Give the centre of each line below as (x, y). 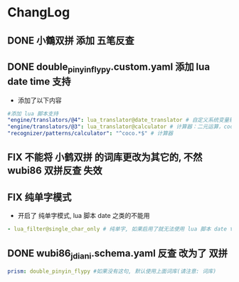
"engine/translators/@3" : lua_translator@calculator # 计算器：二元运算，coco (122, 127)
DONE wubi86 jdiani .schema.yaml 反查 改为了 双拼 (118, 254)
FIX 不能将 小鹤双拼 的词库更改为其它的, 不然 (105, 157)
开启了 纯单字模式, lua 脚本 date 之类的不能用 (84, 216)
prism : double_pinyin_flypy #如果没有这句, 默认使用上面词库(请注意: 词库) (112, 271)
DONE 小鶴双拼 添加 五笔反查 (71, 40)
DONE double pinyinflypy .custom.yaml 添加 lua (109, 68)
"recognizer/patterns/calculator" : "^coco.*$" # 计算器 (90, 134)
